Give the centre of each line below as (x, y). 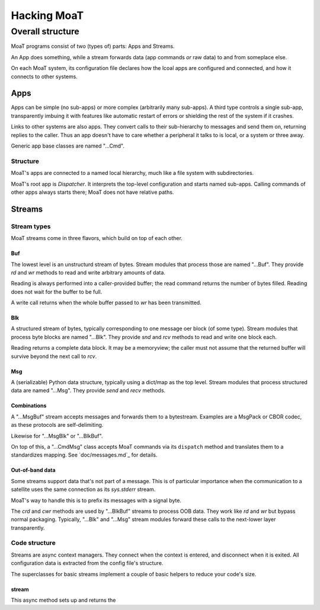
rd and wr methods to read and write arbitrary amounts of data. (88, 272)
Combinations (29, 405)
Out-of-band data (33, 470)
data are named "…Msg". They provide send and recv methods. (88, 391)
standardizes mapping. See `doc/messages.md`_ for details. (84, 455)
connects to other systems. (44, 76)
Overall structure (45, 31)
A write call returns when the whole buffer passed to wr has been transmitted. (106, 303)
